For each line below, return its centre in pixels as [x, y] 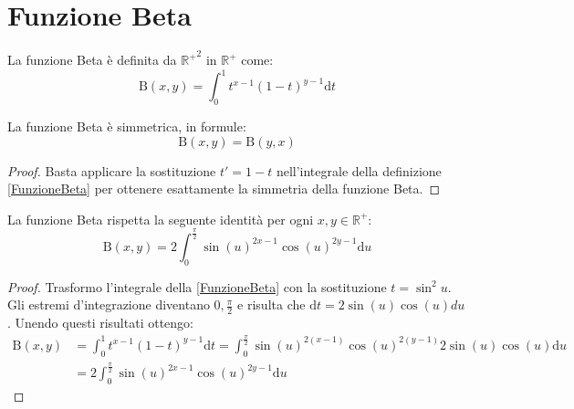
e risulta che [271, 304]
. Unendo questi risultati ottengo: [100, 322]
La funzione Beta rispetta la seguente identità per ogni [161, 219]
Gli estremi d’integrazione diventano [109, 304]
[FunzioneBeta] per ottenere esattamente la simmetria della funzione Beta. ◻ [224, 189]
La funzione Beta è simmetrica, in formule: [127, 126]
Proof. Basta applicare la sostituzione [112, 170]
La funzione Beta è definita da [92, 60]
